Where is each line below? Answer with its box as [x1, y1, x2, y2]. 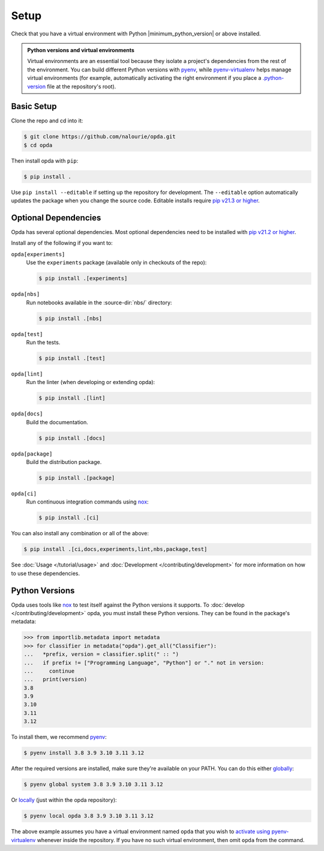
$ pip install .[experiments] [38, 275, 128, 282]
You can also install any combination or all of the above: [11, 530, 149, 537]
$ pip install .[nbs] [38, 315, 103, 322]
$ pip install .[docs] [38, 435, 106, 441]
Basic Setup [11, 101, 57, 112]
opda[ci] [11, 490, 37, 497]
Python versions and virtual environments [27, 46, 135, 53]
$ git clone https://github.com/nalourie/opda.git [23, 133, 176, 140]
